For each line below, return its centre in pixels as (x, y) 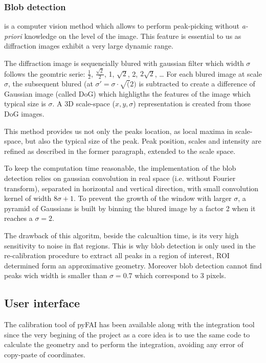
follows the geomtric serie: (45, 73)
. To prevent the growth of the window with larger (153, 198)
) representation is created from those (192, 104)
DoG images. (24, 114)
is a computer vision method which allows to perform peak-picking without (122, 26)
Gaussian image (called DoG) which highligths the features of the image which (127, 93)
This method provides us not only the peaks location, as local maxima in (119, 131)
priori (13, 36)
